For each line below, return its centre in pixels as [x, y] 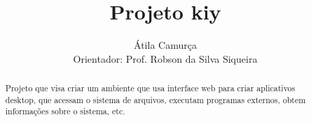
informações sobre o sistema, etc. [65, 111]
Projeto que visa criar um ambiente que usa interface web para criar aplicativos [150, 88]
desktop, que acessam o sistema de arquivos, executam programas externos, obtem [155, 99]
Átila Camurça [165, 45]
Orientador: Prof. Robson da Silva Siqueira [165, 58]
